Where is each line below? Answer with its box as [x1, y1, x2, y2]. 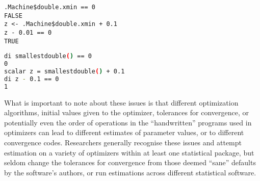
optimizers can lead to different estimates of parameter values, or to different [4, 127, 244, 138]
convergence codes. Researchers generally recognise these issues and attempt [4, 137, 242, 148]
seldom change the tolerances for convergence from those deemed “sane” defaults [4, 157, 256, 168]
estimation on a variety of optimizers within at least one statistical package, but [4, 147, 254, 158]
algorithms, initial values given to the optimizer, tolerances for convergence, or [4, 107, 249, 118]
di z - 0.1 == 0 [4, 75, 59, 83]
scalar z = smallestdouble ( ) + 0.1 [4, 68, 125, 75]
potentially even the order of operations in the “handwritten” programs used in [4, 117, 252, 127]
